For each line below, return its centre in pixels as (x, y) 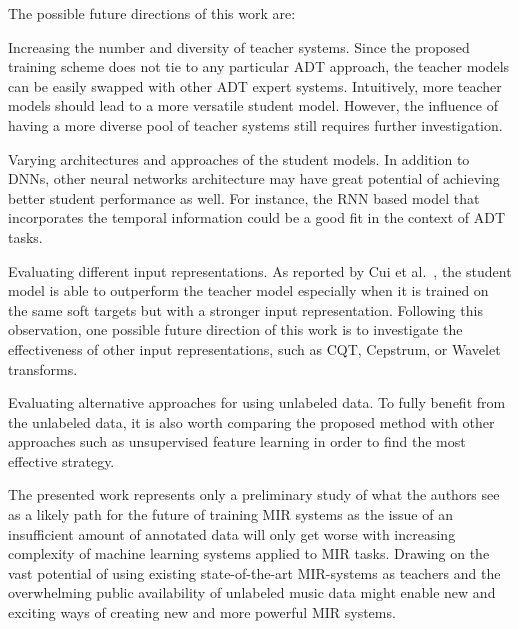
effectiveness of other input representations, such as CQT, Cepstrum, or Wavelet (254, 348)
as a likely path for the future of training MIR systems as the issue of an (230, 514)
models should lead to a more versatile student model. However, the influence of (253, 105)
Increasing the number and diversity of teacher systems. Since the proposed (239, 46)
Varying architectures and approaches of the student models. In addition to (239, 158)
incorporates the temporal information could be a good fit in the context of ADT (257, 217)
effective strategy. (61, 460)
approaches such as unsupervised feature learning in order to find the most (237, 441)
